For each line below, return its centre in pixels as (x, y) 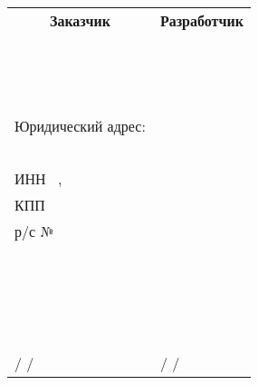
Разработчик (201, 20)
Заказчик (80, 20)
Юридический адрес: (80, 126)
